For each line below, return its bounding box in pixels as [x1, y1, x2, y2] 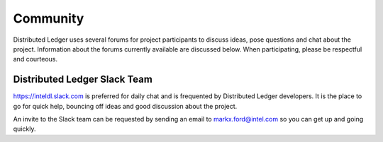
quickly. [13, 124, 36, 134]
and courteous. [13, 55, 58, 64]
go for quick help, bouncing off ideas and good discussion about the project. [13, 102, 238, 110]
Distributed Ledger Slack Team [13, 73, 152, 85]
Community [13, 11, 84, 26]
